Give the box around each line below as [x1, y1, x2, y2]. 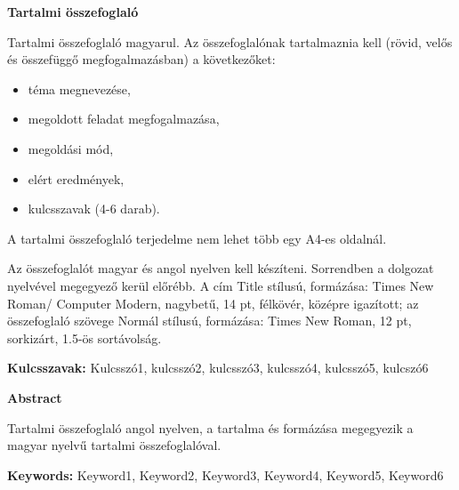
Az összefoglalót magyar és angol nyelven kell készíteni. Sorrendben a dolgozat [7, 259, 434, 277]
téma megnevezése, [28, 79, 131, 98]
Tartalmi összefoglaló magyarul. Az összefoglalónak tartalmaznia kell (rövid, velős [7, 32, 453, 51]
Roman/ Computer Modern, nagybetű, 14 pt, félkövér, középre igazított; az [7, 293, 419, 312]
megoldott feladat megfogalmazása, [28, 109, 220, 128]
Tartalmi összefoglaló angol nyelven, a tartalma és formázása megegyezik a [7, 418, 414, 437]
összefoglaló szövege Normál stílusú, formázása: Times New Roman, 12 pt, [7, 311, 412, 330]
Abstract [7, 388, 62, 406]
